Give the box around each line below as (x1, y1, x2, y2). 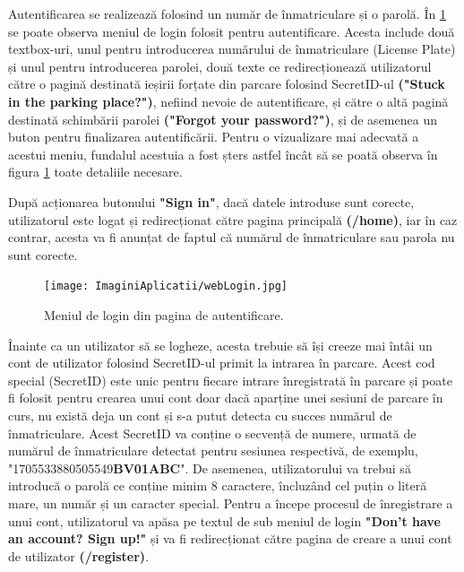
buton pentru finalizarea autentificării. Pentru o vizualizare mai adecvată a (8, 127, 419, 146)
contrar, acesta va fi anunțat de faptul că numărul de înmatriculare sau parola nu (8, 228, 455, 247)
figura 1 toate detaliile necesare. (8, 162, 183, 181)
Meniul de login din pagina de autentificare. (44, 305, 284, 324)
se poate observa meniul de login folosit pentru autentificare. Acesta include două (8, 22, 455, 40)
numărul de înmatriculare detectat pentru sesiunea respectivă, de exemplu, (8, 441, 418, 460)
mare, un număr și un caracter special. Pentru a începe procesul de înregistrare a (8, 493, 453, 512)
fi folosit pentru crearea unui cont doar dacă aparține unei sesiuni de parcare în (8, 388, 443, 407)
